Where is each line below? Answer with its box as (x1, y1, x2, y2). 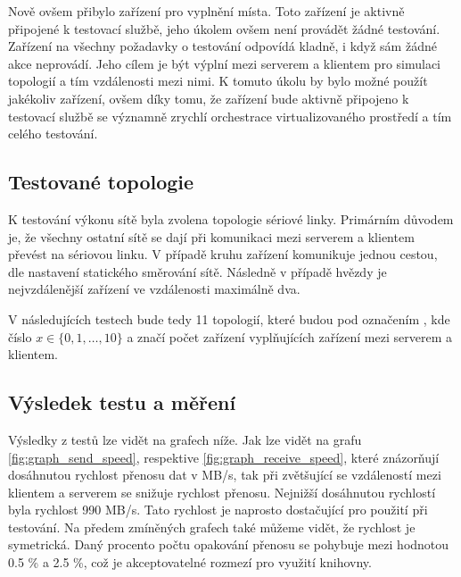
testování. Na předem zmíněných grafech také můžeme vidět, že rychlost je (8, 517, 416, 536)
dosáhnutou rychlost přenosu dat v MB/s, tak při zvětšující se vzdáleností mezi (8, 465, 441, 484)
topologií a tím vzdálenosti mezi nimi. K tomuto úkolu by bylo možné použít (8, 71, 428, 90)
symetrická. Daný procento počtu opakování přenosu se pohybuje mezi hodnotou (8, 535, 449, 554)
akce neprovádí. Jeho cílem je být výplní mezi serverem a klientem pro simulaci (8, 54, 441, 72)
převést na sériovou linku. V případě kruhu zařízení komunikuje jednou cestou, (8, 245, 438, 263)
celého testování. (8, 124, 98, 143)
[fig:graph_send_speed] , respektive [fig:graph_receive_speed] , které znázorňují (8, 447, 440, 466)
